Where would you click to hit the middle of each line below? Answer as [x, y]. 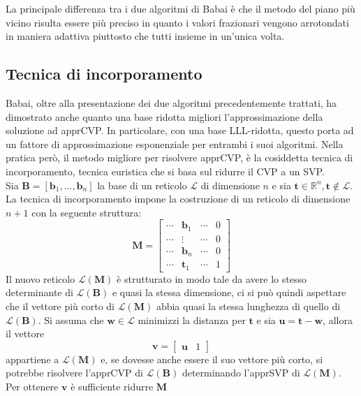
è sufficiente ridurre [112, 386]
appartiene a [32, 359]
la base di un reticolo [142, 185]
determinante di [39, 292]
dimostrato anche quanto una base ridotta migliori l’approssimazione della [164, 116]
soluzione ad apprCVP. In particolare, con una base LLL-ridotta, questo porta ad [180, 130]
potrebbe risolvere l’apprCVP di [74, 373]
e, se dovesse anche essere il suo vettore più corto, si [212, 359]
